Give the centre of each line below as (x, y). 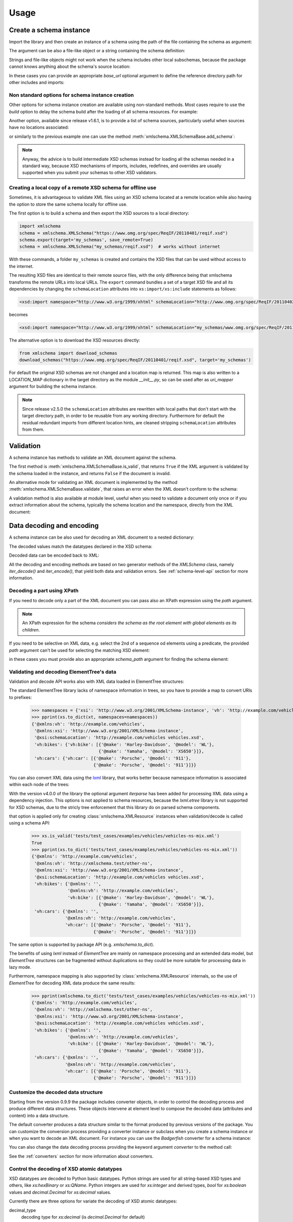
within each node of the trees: (39, 785)
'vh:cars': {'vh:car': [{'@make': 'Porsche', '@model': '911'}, (113, 758)
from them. (33, 429)
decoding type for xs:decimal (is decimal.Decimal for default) (83, 1217)
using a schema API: (30, 823)
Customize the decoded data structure (56, 1092)
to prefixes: (21, 697)
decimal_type (22, 1210)
